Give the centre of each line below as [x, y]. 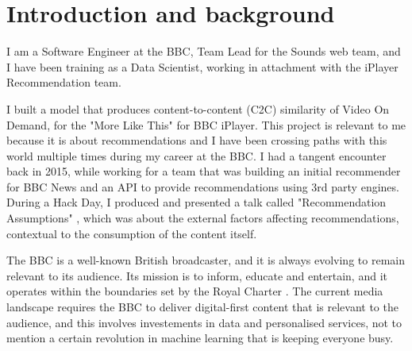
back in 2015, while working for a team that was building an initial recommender [204, 171]
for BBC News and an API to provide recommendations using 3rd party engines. [203, 186]
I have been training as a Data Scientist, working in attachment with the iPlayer [202, 66]
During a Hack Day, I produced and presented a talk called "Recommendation [196, 202]
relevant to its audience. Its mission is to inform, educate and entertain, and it [197, 275]
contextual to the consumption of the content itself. [132, 233]
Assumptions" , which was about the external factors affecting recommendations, [203, 218]
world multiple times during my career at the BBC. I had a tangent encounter [196, 155]
